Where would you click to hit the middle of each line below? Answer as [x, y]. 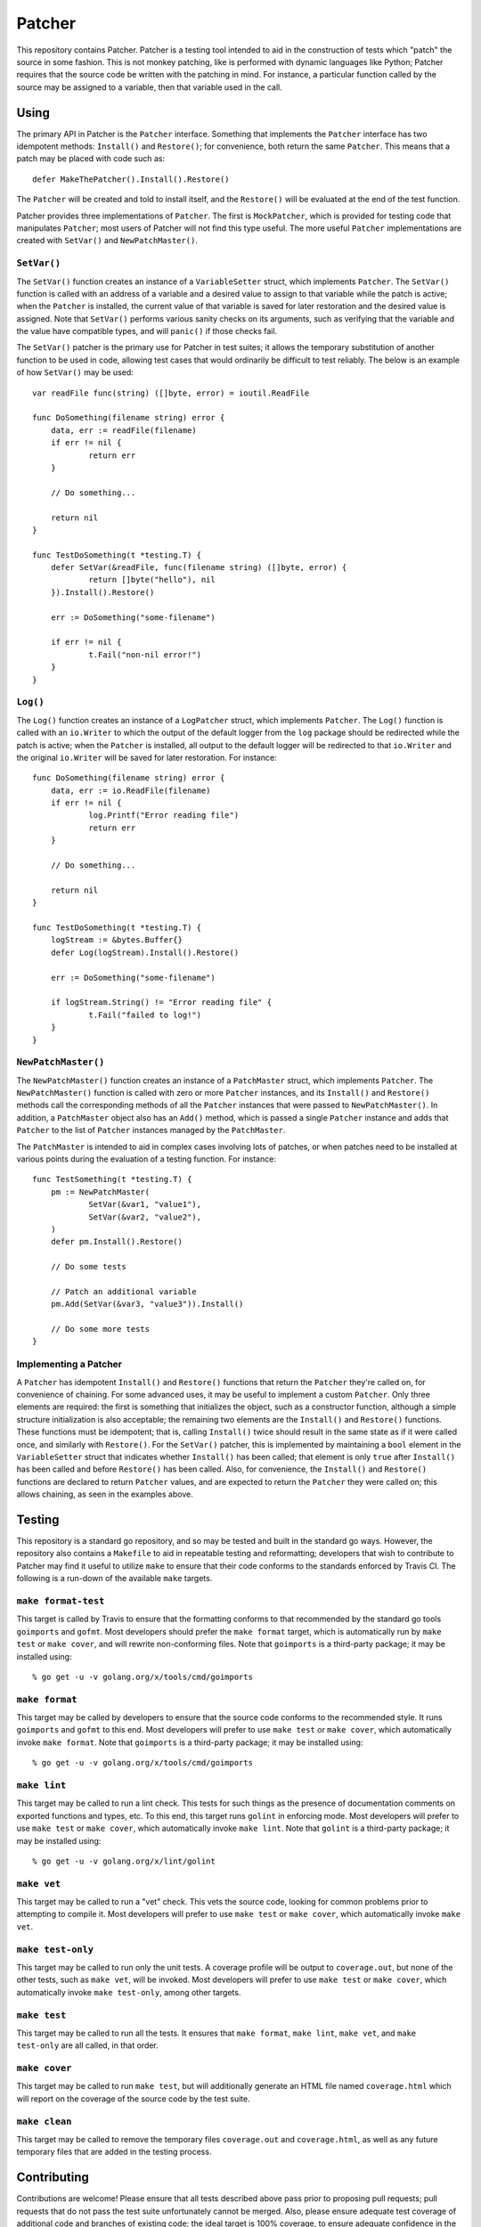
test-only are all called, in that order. [88, 2045]
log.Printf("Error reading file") [164, 816]
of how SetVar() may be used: [75, 372]
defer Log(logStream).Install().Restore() [145, 952]
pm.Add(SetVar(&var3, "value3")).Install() [147, 1304]
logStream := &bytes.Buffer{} [116, 940]
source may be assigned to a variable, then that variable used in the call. [149, 87]
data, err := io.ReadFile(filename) [130, 790]
